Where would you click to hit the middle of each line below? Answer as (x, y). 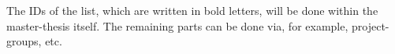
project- (371, 25)
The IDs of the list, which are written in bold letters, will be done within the (192, 10)
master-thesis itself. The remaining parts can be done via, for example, (177, 25)
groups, (24, 41)
